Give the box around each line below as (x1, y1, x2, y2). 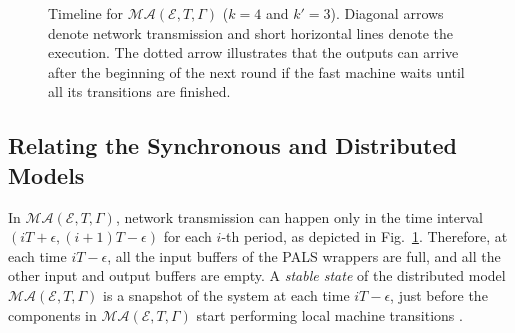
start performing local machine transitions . (196, 304, 463, 325)
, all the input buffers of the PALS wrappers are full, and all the (107, 245, 501, 266)
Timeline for (48, 3, 124, 23)
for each (163, 226, 212, 247)
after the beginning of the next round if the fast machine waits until (48, 61, 465, 82)
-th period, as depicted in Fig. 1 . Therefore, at (221, 226, 508, 247)
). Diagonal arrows (330, 3, 444, 23)
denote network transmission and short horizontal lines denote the (48, 22, 453, 43)
